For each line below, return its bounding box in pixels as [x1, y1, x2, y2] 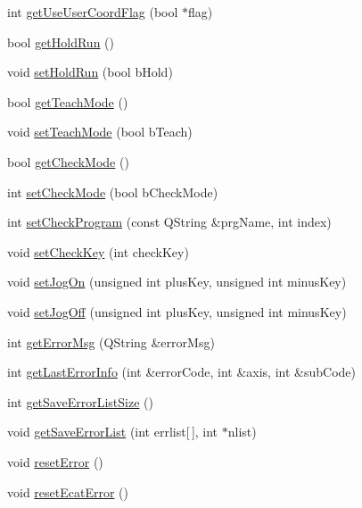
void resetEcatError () [7, 482, 128, 501]
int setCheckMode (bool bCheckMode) [7, 182, 218, 201]
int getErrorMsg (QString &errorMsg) [7, 332, 215, 351]
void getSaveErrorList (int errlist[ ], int [7, 422, 218, 441]
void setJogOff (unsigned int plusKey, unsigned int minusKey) [7, 302, 347, 321]
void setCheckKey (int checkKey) [7, 242, 189, 261]
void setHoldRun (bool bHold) [7, 62, 173, 81]
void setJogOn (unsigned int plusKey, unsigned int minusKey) [7, 272, 347, 291]
